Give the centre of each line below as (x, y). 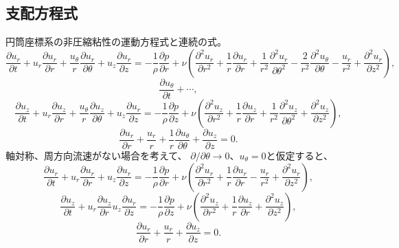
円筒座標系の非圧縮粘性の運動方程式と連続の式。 (116, 42)
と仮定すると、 (299, 155)
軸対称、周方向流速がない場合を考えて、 (96, 155)
